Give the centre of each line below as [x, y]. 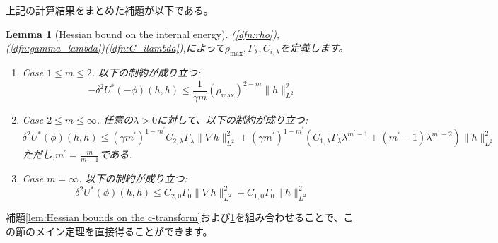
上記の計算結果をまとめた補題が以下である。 [110, 10]
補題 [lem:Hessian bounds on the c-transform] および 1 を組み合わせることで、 [175, 217]
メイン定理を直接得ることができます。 [124, 231]
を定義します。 [314, 48]
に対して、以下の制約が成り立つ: [232, 119]
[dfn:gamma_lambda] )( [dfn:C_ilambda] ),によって [117, 48]
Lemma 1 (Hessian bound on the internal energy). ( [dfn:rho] [139, 34]
